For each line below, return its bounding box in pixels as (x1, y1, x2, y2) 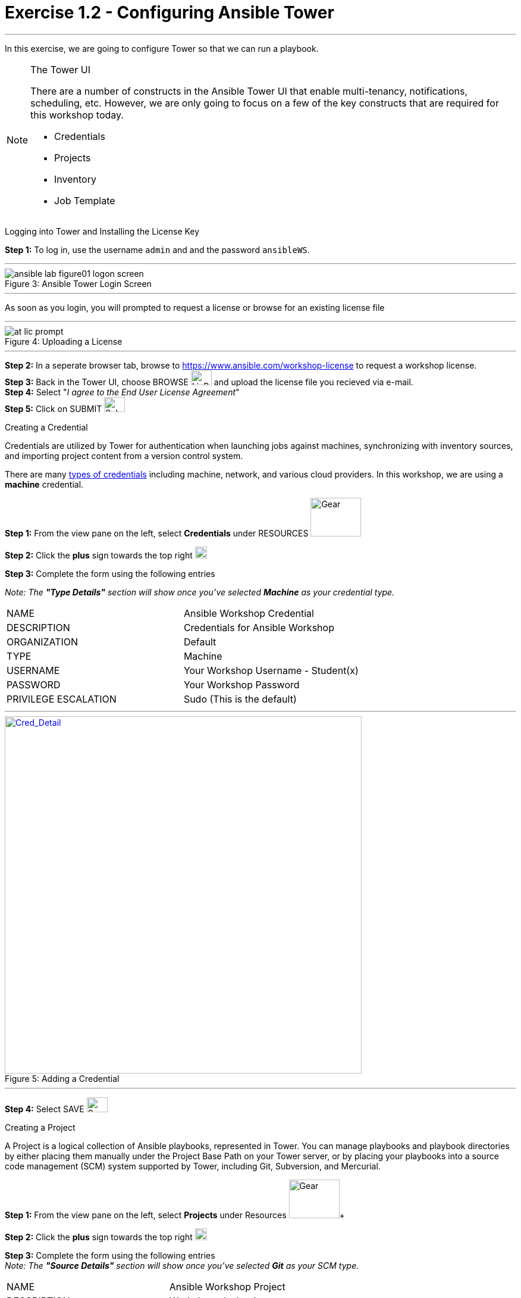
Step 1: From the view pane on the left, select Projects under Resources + (5, 1209, 345, 1220)
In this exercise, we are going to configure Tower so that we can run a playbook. (5, 43, 319, 54)
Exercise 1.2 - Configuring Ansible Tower (5, 2, 334, 23)
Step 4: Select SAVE (5, 1103, 84, 1114)
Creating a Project (5, 1122, 76, 1132)
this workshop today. (30, 108, 124, 121)
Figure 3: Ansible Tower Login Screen (5, 278, 152, 289)
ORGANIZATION (7, 635, 79, 648)
